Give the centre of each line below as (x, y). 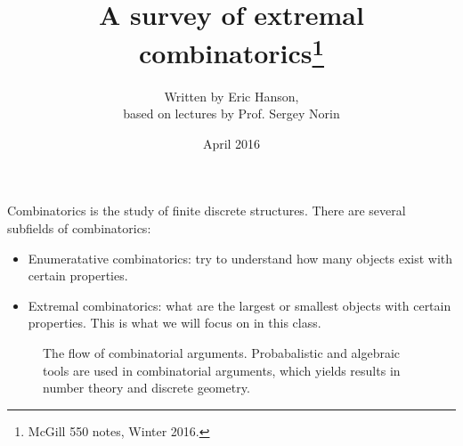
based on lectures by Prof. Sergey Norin (231, 114)
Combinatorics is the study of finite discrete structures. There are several (207, 211)
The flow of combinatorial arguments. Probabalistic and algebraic (222, 352)
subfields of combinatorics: (79, 228)
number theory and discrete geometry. (146, 388)
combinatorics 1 (231, 51)
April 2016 (231, 143)
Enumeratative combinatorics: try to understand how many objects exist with (240, 258)
